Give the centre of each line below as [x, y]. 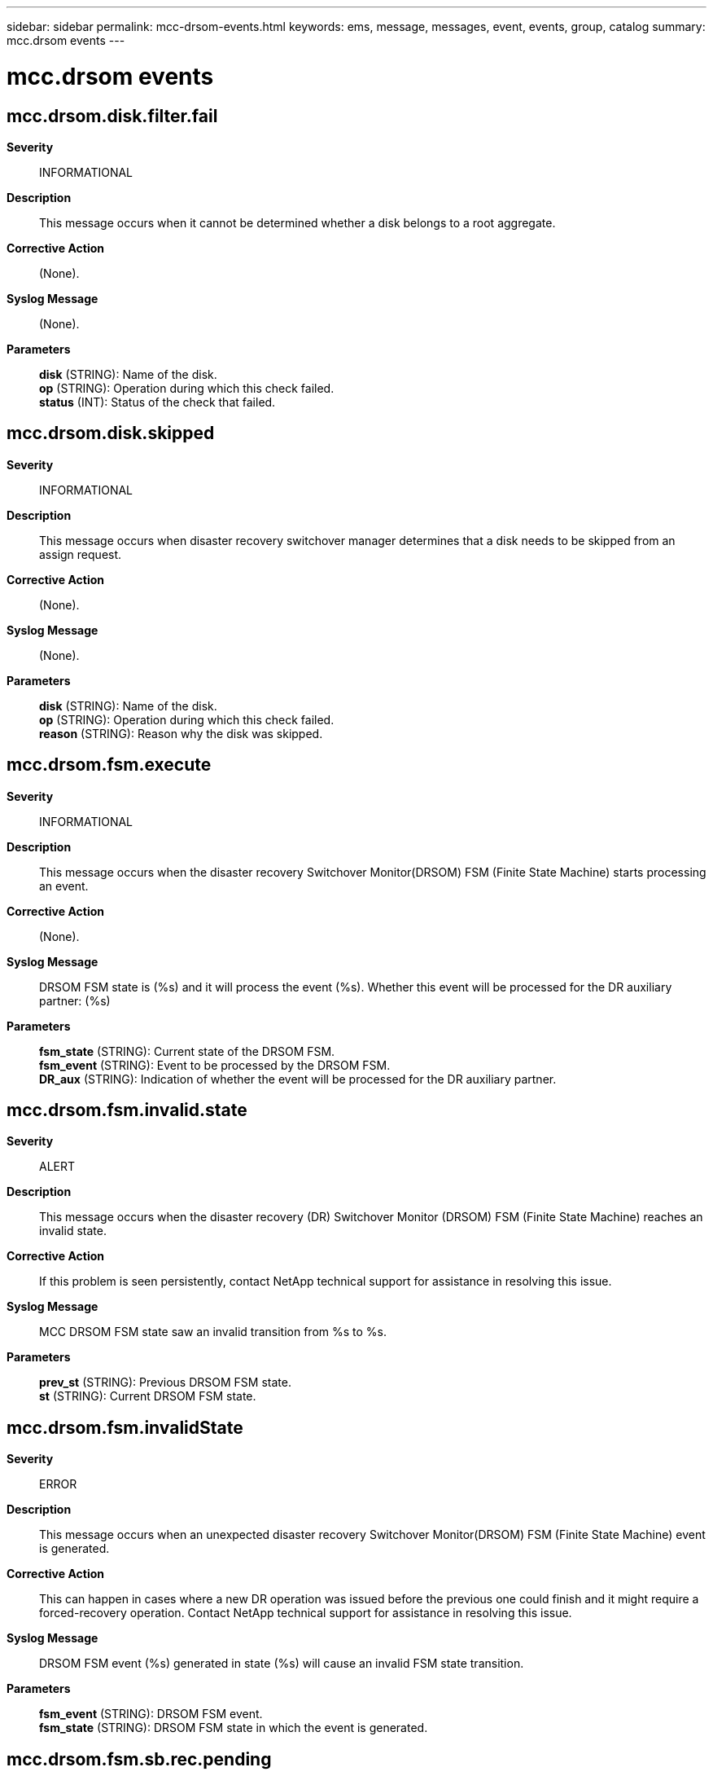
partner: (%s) [75, 1000]
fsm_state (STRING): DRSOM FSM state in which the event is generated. [234, 1728]
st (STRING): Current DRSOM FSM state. [148, 1396]
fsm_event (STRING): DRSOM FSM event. [151, 1714]
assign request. [81, 554]
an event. [64, 886]
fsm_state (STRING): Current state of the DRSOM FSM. [187, 1051]
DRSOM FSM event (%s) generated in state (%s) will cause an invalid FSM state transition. [282, 1664]
